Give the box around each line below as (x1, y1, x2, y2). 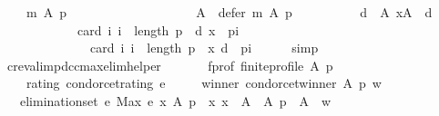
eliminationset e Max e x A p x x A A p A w (19, 91, 332, 110)
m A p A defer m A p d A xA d (26, 3, 433, 21)
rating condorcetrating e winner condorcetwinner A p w (26, 73, 382, 92)
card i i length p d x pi (77, 20, 240, 39)
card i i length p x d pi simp (89, 38, 319, 57)
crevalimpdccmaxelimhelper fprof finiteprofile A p (6, 55, 333, 74)
